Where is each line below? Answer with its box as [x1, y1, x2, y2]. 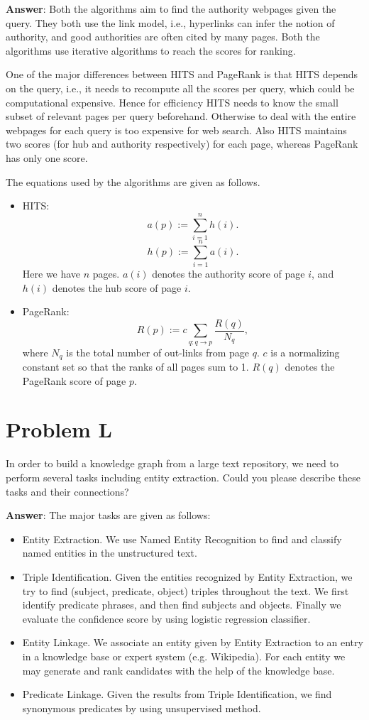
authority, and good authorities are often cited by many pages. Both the [6, 29, 320, 44]
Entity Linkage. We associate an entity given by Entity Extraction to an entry [22, 635, 363, 650]
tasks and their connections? [6, 484, 129, 498]
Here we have [22, 266, 81, 280]
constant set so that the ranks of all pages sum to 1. [22, 359, 249, 374]
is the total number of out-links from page [66, 344, 250, 359]
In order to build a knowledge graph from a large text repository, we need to [6, 456, 338, 471]
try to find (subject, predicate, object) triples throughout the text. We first [22, 583, 349, 598]
